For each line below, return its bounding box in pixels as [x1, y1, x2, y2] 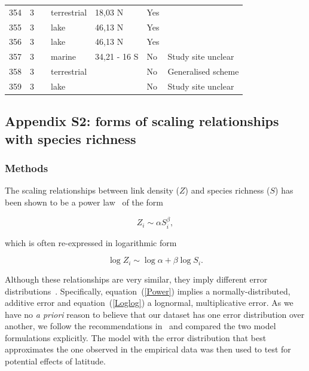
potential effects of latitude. [5, 355, 106, 367]
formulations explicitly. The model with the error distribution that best [5, 331, 267, 344]
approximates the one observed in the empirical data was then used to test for [5, 343, 291, 355]
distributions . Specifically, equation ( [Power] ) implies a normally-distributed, [5, 284, 290, 297]
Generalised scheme [167, 65, 239, 78]
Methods [5, 161, 48, 176]
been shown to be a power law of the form [5, 196, 163, 209]
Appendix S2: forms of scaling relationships [5, 112, 279, 130]
